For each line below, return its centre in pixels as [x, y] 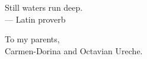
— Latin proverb [35, 19]
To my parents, [32, 39]
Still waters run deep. [44, 7]
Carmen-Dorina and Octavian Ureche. [74, 50]
